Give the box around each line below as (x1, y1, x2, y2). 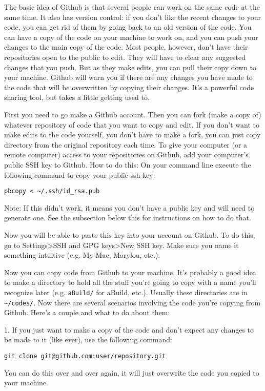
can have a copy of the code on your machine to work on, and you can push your (4, 31, 258, 42)
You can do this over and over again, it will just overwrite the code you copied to (4, 367, 259, 378)
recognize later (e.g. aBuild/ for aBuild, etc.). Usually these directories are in (4, 286, 248, 297)
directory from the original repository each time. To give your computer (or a (4, 139, 248, 150)
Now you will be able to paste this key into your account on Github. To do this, (4, 229, 255, 240)
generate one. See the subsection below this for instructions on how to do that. (4, 212, 251, 223)
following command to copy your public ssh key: (4, 169, 155, 180)
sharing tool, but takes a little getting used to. (4, 92, 150, 102)
